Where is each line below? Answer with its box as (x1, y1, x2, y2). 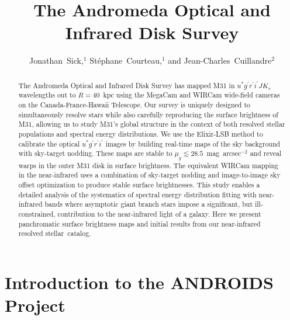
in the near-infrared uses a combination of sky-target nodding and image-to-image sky (18, 170, 281, 180)
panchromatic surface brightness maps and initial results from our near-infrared (18, 218, 261, 228)
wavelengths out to (18, 90, 76, 100)
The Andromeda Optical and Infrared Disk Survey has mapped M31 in (18, 80, 235, 90)
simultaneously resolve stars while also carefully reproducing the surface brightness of (18, 109, 278, 119)
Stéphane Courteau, (89, 54, 162, 67)
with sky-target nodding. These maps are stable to (18, 148, 172, 158)
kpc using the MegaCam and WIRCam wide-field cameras (103, 90, 280, 100)
